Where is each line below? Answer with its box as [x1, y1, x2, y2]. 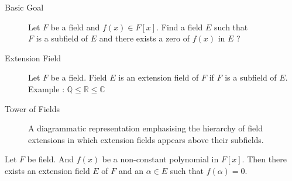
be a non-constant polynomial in [102, 153, 219, 165]
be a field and [50, 20, 100, 33]
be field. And [27, 153, 74, 165]
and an [118, 164, 143, 176]
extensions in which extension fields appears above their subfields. [28, 133, 264, 145]
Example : [28, 82, 65, 95]
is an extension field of [118, 71, 199, 83]
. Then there [242, 153, 287, 165]
